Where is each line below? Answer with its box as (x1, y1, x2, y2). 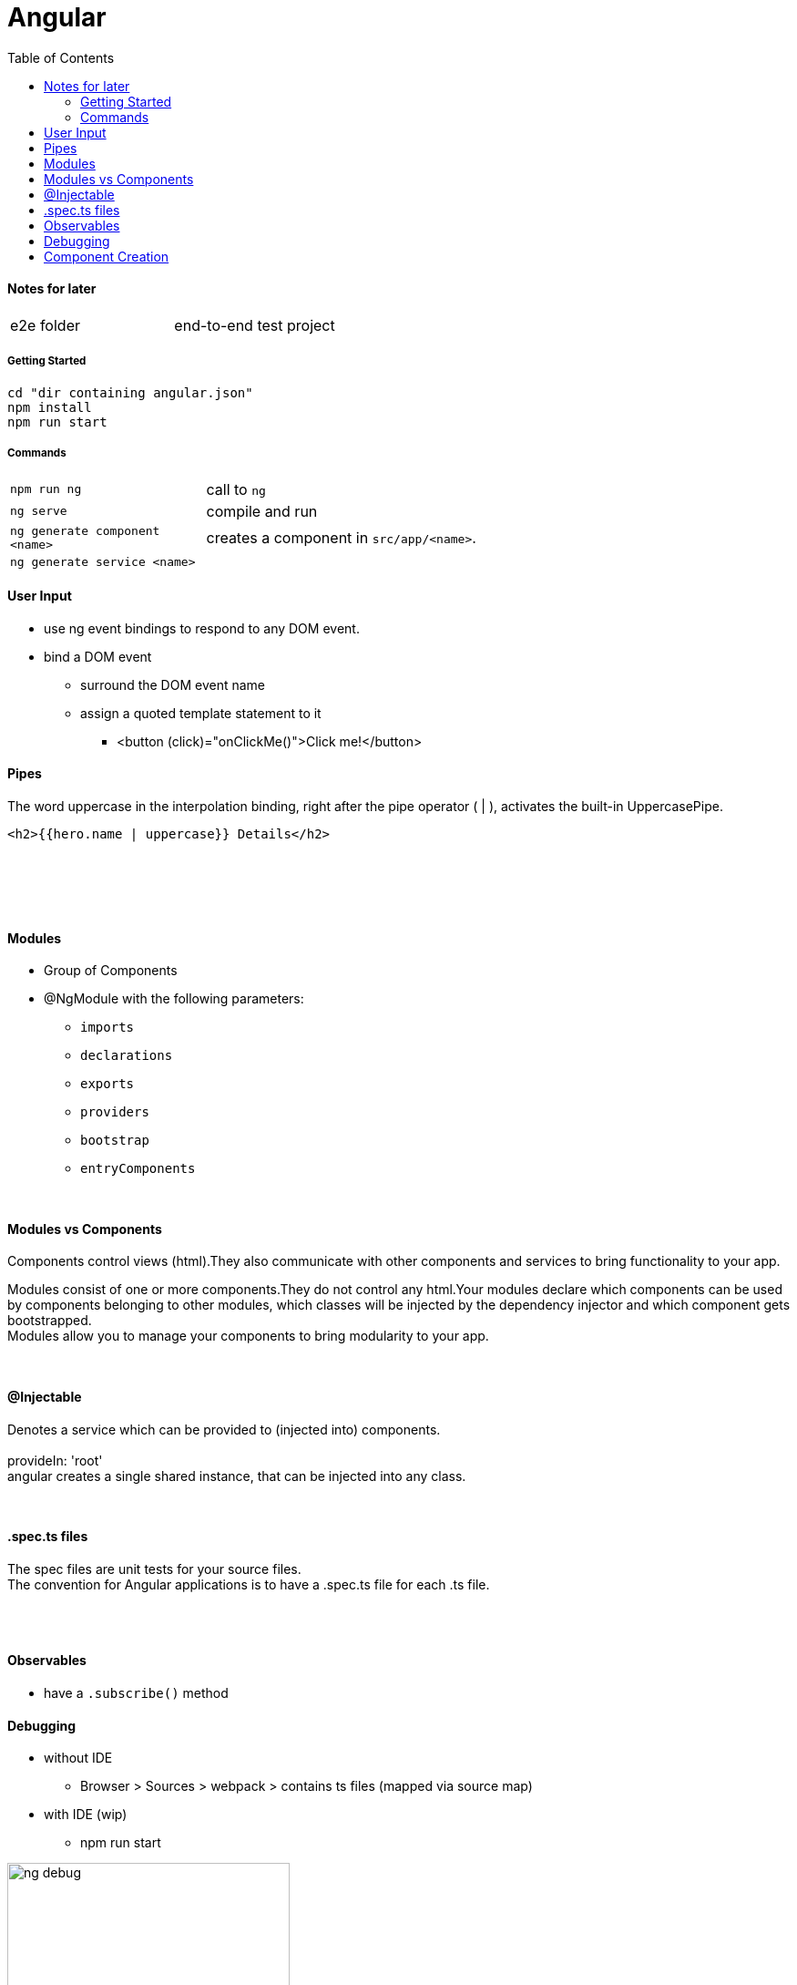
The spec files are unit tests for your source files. (7, 1560, 301, 1577)
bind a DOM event (44, 648, 152, 664)
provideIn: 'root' (7, 1452, 103, 1468)
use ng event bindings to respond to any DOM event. (44, 620, 360, 636)
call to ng (206, 479, 266, 499)
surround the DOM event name (80, 676, 265, 693)
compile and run (206, 501, 318, 520)
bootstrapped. (7, 1312, 92, 1329)
